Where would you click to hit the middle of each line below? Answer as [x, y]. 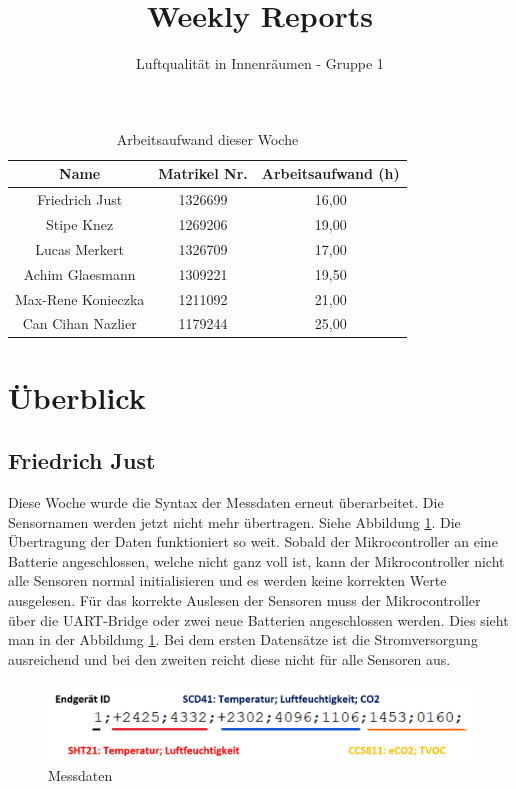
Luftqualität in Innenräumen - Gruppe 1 [260, 63]
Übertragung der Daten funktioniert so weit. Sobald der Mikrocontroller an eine [253, 541]
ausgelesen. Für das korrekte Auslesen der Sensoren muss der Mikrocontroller [244, 600]
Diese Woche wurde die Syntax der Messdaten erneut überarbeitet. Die [226, 502]
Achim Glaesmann [79, 273]
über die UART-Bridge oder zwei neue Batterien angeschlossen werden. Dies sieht [258, 619]
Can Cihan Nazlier [79, 323]
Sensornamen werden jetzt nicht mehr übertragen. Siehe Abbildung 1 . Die [234, 521]
